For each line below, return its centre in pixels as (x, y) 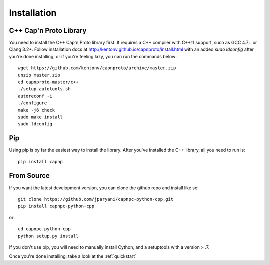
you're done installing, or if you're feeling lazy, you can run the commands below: (93, 56)
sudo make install (41, 117)
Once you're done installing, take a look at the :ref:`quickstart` (73, 256)
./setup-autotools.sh (44, 89)
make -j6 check (37, 110)
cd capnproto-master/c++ (48, 82)
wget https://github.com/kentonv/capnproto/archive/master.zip (97, 68)
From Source (29, 175)
